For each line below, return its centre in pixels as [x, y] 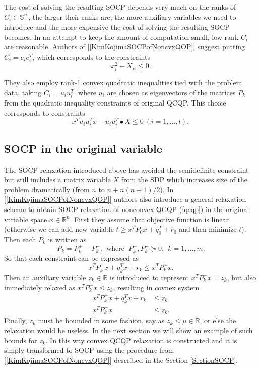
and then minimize [208, 229]
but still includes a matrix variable [57, 179]
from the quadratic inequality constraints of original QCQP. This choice [115, 102]
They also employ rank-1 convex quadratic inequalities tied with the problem [123, 83]
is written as [67, 239]
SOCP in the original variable [83, 148]
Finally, [16, 320]
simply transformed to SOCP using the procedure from [89, 350]
